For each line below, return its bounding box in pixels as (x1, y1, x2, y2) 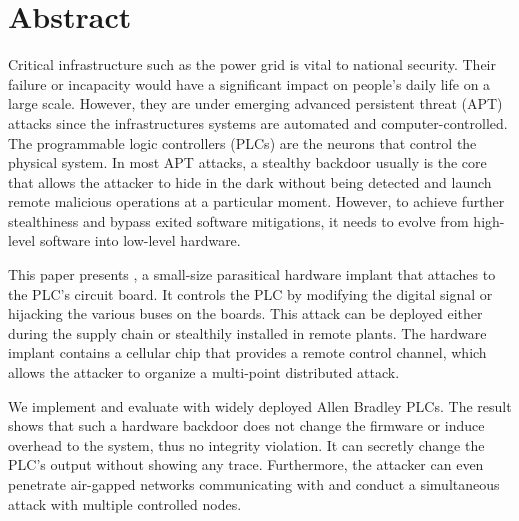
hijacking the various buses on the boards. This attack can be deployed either (8, 303, 483, 324)
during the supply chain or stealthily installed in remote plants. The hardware (8, 322, 487, 343)
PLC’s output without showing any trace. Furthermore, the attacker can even (8, 454, 484, 475)
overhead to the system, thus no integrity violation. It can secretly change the (8, 434, 485, 455)
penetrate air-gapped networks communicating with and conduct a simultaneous (8, 474, 500, 494)
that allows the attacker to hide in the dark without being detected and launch (8, 171, 492, 192)
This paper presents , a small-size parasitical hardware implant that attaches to (8, 264, 496, 285)
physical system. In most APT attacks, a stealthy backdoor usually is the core (8, 152, 487, 173)
